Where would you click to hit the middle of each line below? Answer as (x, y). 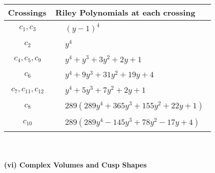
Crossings (27, 12)
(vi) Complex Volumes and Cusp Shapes (75, 164)
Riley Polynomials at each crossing (125, 12)
